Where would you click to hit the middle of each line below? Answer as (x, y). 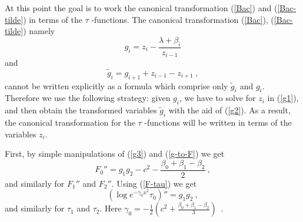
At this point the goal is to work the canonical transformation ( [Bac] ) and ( (141, 8)
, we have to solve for (217, 98)
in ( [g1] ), (283, 98)
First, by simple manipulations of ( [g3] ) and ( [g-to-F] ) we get (115, 154)
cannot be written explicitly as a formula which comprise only (116, 85)
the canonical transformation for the (70, 122)
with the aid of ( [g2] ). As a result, (229, 110)
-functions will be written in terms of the (218, 122)
